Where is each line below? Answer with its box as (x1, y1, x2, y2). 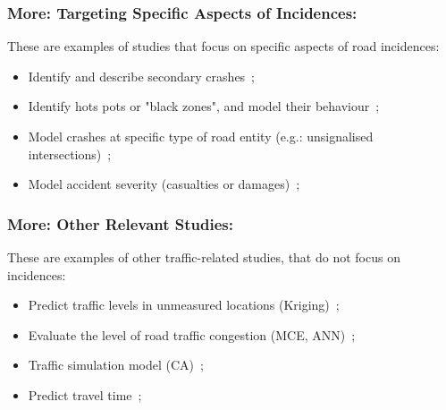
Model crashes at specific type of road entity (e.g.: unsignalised (28, 127, 374, 145)
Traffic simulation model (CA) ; (28, 355, 204, 374)
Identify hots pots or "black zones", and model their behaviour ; (28, 97, 380, 115)
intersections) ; (28, 144, 112, 163)
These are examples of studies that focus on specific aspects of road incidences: (7, 37, 440, 56)
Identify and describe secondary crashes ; (28, 66, 256, 85)
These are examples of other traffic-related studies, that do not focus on (7, 248, 400, 266)
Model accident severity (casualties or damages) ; (28, 175, 300, 193)
